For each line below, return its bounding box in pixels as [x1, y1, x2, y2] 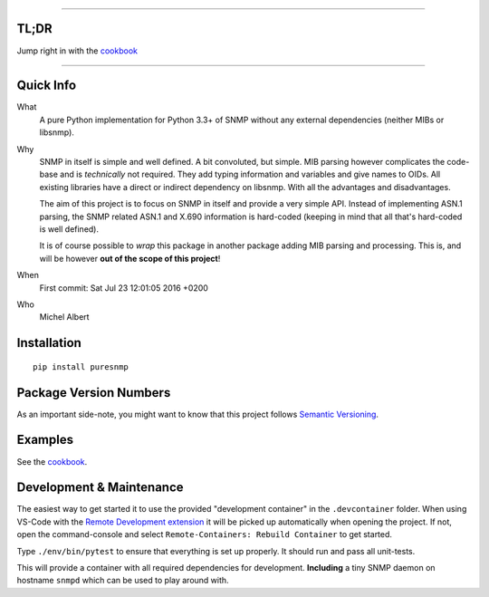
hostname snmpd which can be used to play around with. [16, 575, 230, 586]
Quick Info [16, 78, 77, 93]
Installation [16, 335, 81, 351]
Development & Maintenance [16, 480, 185, 496]
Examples [16, 432, 74, 448]
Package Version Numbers [16, 385, 171, 400]
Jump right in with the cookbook [16, 45, 138, 56]
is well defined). [39, 223, 100, 235]
